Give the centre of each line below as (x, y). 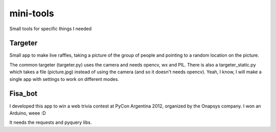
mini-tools (32, 13)
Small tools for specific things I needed (51, 29)
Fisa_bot (24, 94)
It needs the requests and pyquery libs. (51, 122)
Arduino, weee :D (28, 113)
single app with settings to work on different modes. (64, 79)
